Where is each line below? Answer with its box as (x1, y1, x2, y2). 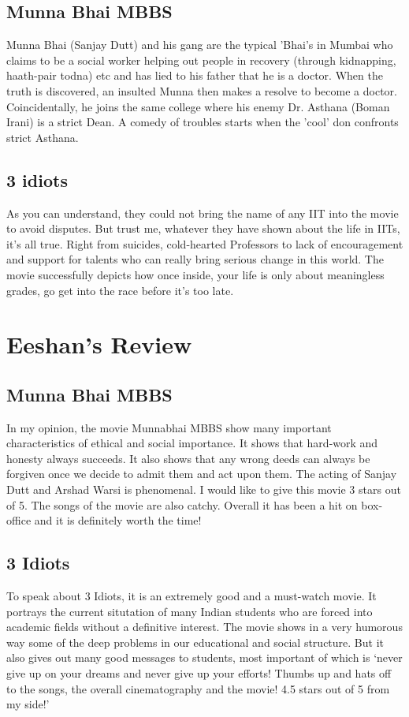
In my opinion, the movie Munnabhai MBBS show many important (6, 419, 332, 435)
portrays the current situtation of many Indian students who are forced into (6, 603, 373, 619)
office (6, 512, 32, 528)
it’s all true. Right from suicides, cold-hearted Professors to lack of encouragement (6, 235, 403, 252)
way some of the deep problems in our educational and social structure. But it (6, 633, 384, 650)
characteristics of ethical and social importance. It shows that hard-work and (6, 435, 378, 451)
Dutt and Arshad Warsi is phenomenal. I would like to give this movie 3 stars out (6, 481, 401, 498)
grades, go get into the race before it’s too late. (6, 282, 234, 298)
